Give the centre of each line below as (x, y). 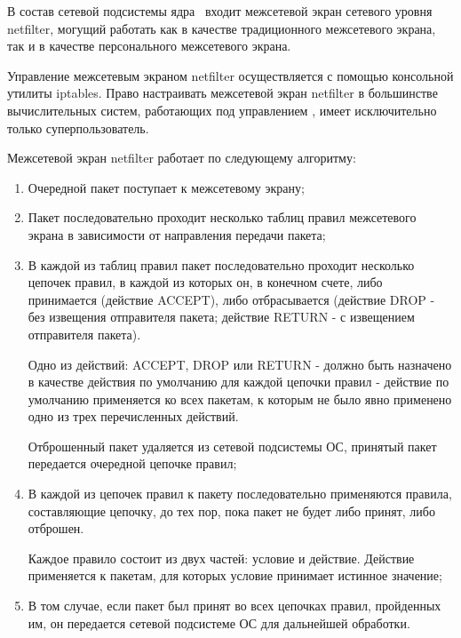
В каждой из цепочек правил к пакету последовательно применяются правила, (240, 494)
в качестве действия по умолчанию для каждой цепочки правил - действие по (238, 382)
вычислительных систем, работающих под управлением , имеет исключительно (222, 110)
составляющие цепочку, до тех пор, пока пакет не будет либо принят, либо (231, 510)
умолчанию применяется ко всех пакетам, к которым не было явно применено (240, 399)
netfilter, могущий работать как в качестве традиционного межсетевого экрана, (222, 28)
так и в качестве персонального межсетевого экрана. (149, 46)
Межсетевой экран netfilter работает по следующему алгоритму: (182, 158)
